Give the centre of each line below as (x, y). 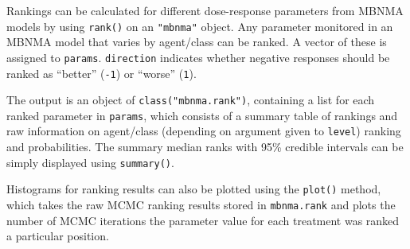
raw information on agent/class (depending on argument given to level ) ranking (204, 131)
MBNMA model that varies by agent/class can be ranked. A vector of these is (197, 42)
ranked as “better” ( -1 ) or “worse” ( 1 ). (102, 73)
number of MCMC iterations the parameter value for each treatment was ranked (203, 220)
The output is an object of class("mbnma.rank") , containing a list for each (191, 100)
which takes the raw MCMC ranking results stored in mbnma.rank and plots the (201, 205)
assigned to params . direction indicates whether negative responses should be (198, 57)
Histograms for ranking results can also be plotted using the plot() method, (194, 189)
